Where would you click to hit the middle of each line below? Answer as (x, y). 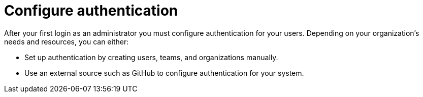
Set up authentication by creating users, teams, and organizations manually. (151, 57)
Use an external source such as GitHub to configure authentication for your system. (164, 73)
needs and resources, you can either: (67, 41)
